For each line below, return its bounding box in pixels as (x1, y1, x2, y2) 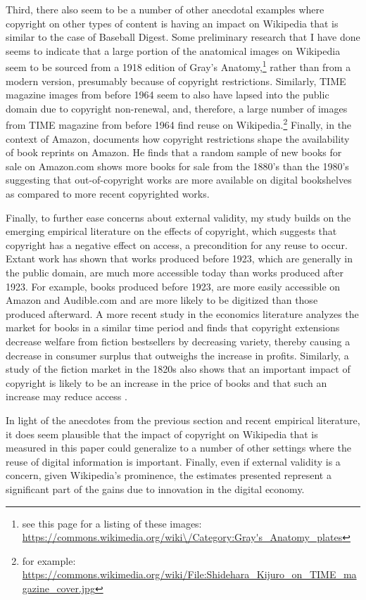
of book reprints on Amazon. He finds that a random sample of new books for (6, 145, 342, 160)
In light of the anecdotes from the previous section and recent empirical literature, (6, 412, 360, 427)
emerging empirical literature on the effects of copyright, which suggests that (6, 224, 337, 238)
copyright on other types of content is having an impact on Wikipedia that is (6, 15, 339, 30)
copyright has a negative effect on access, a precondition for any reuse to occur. (6, 237, 348, 252)
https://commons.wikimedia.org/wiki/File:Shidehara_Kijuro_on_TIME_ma (22, 567, 357, 582)
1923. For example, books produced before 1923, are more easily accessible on (6, 279, 341, 293)
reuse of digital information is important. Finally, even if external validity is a (6, 454, 341, 468)
